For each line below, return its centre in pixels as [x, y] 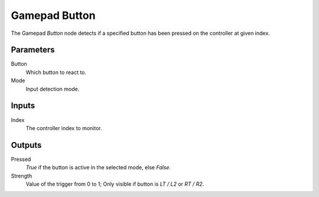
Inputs [23, 106]
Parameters [33, 50]
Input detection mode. [53, 89]
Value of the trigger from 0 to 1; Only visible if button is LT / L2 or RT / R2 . [115, 184]
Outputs [26, 145]
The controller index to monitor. [64, 128]
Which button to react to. [56, 72]
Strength [22, 176]
